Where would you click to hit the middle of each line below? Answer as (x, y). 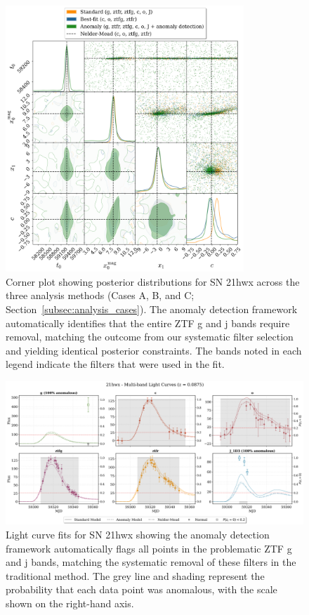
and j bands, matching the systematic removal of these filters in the (151, 562)
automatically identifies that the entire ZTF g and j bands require (148, 323)
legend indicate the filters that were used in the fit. (115, 364)
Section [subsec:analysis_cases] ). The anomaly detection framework (152, 309)
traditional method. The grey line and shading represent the (135, 575)
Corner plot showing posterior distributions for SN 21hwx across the (153, 281)
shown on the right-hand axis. (70, 603)
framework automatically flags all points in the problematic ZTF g (149, 548)
